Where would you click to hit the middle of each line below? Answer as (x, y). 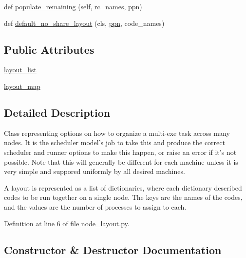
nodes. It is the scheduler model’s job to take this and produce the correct (114, 142)
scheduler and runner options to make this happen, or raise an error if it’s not (120, 152)
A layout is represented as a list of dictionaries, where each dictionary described (123, 187)
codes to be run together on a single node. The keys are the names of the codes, (123, 197)
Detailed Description (57, 112)
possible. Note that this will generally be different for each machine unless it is (121, 161)
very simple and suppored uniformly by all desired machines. (95, 171)
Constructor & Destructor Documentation (113, 249)
